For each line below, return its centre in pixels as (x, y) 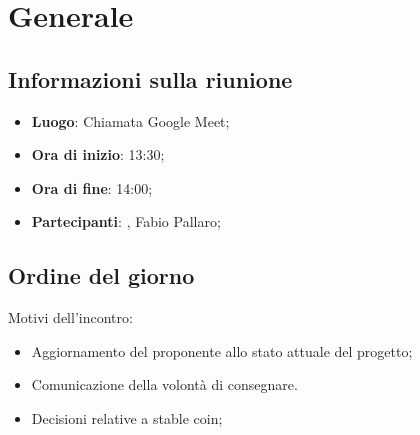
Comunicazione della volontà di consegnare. (164, 384)
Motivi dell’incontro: (70, 317)
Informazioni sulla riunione (150, 78)
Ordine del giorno (101, 275)
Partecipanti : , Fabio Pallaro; (126, 221)
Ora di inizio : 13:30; (98, 154)
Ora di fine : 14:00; (92, 187)
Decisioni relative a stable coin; (127, 417)
